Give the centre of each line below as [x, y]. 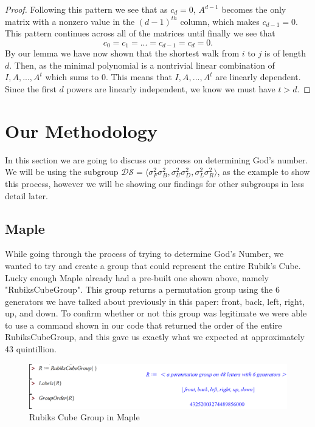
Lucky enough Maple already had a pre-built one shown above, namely [137, 277]
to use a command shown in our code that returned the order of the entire [144, 325]
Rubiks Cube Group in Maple [85, 417]
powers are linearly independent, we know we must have [171, 89]
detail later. [26, 195]
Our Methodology [81, 130]
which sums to [72, 77]
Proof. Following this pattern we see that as [86, 9]
